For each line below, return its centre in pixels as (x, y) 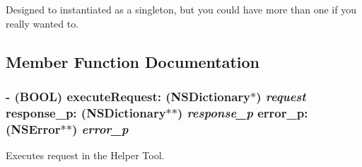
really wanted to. (42, 23)
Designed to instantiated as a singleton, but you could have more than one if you (181, 9)
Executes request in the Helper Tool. (85, 155)
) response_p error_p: (243, 112)
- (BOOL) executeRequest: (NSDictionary (128, 96)
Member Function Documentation (133, 61)
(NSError (33, 128)
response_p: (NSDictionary (86, 112)
